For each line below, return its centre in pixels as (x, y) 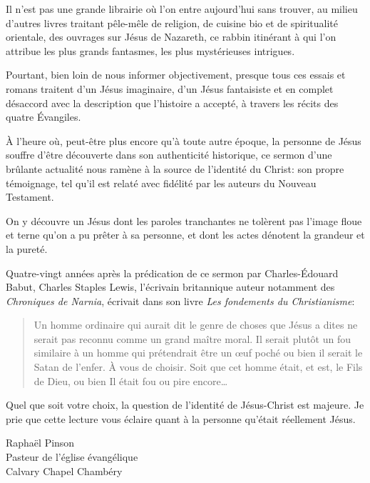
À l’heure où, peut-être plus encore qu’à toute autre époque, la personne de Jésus (184, 140)
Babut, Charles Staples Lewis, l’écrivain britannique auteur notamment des (170, 287)
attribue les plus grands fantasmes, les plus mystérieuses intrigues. (150, 50)
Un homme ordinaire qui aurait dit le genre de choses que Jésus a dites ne (196, 325)
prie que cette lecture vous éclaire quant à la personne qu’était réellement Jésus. (181, 418)
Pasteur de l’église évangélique (72, 457)
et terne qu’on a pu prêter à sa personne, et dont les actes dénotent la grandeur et (185, 235)
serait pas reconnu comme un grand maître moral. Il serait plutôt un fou (192, 338)
